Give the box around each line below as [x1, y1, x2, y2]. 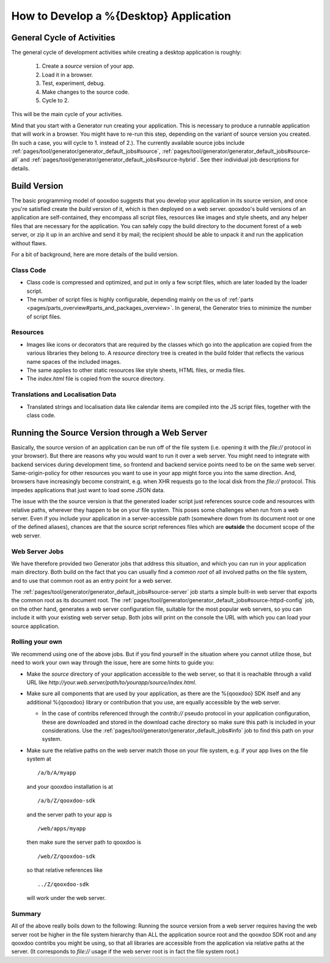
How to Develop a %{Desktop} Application [11, 9, 232, 23]
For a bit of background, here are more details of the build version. [11, 251, 179, 258]
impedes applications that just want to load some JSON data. [11, 486, 165, 493]
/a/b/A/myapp [37, 769, 76, 777]
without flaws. [11, 239, 47, 247]
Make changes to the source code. [42, 88, 130, 95]
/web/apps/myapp [37, 825, 86, 832]
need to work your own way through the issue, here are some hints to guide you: [11, 659, 215, 666]
